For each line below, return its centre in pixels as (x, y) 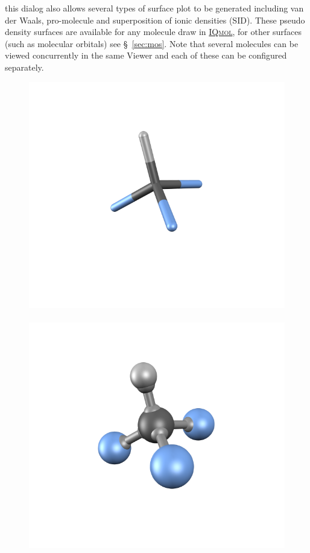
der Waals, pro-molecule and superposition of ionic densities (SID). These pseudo (155, 20)
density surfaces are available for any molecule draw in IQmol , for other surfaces (153, 32)
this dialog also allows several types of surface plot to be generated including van (154, 8)
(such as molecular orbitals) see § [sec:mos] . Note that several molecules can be (152, 43)
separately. (24, 67)
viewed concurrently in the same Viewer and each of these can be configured (146, 55)
